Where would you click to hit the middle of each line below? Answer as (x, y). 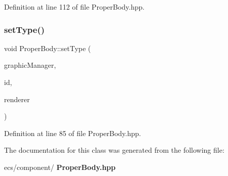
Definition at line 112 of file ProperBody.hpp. (74, 7)
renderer (17, 99)
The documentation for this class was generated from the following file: (114, 150)
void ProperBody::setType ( (48, 48)
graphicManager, (30, 65)
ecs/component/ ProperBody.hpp (60, 167)
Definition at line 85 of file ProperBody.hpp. (73, 133)
